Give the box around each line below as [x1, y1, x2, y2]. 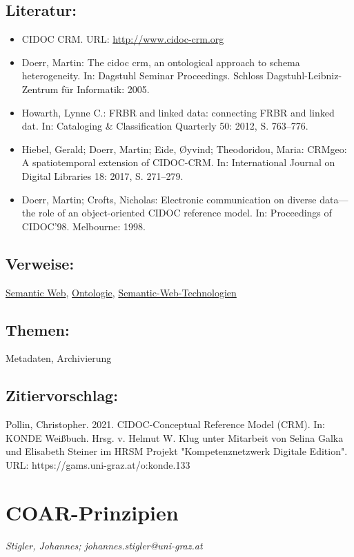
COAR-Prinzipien [6, 498, 179, 526]
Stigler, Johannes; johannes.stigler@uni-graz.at [6, 538, 203, 552]
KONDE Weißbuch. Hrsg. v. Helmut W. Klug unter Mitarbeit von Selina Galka [6, 430, 344, 445]
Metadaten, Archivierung [6, 351, 112, 365]
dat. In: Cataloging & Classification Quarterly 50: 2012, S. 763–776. [21, 119, 308, 133]
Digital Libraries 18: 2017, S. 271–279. [21, 168, 184, 183]
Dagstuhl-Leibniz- [266, 68, 342, 83]
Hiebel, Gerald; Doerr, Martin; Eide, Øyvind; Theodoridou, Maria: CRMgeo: [21, 141, 347, 156]
